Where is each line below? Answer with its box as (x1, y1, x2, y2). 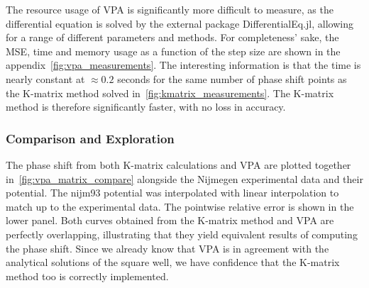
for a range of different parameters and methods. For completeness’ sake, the (6, 30, 339, 45)
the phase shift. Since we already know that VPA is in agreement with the (6, 240, 329, 255)
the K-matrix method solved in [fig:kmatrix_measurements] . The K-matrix (6, 85, 334, 100)
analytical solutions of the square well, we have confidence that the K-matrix (6, 255, 340, 270)
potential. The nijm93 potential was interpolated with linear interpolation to (6, 185, 339, 200)
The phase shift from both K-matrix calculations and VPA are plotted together (6, 157, 351, 172)
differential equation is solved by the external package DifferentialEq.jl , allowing (6, 16, 353, 31)
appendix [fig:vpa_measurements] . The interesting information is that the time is (6, 57, 361, 72)
